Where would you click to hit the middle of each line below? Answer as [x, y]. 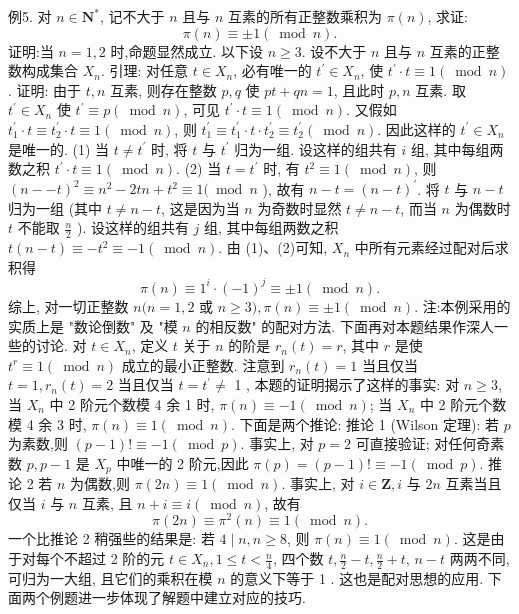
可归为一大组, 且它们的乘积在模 [110, 577]
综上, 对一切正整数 [68, 305]
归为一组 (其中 [55, 207]
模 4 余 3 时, [47, 423]
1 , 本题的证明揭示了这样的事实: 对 [347, 384]
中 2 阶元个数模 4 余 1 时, [132, 403]
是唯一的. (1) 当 [59, 148]
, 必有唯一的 [272, 70]
